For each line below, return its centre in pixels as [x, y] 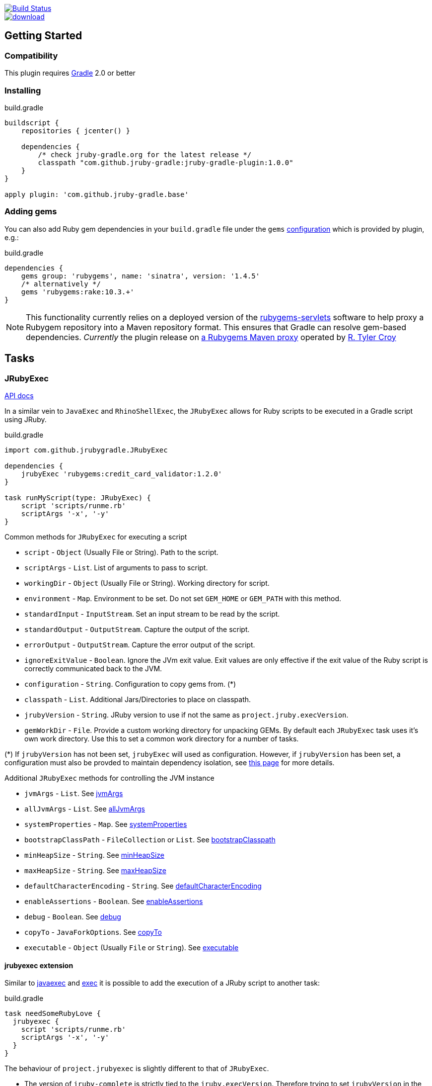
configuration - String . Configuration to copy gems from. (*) [130, 684]
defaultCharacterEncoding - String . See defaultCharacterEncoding [143, 886]
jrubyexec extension [39, 965]
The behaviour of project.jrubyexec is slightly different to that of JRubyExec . [137, 1069]
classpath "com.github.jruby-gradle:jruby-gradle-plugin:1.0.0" [166, 162]
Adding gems [31, 212]
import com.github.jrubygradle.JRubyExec [86, 450]
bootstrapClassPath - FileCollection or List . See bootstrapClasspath [150, 839]
